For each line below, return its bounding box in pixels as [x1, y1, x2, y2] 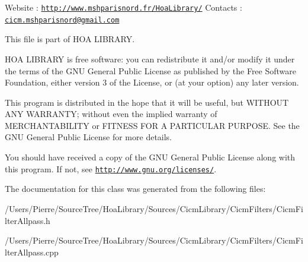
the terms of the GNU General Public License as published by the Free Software [5, 64, 297, 77]
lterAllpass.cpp [5, 245, 59, 258]
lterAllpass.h [5, 214, 50, 226]
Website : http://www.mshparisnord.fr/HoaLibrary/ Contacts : [5, 1, 242, 13]
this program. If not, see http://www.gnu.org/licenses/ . [5, 162, 217, 175]
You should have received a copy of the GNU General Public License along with [5, 151, 296, 163]
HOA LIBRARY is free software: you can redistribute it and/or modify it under [5, 52, 295, 65]
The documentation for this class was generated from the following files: [5, 182, 266, 195]
